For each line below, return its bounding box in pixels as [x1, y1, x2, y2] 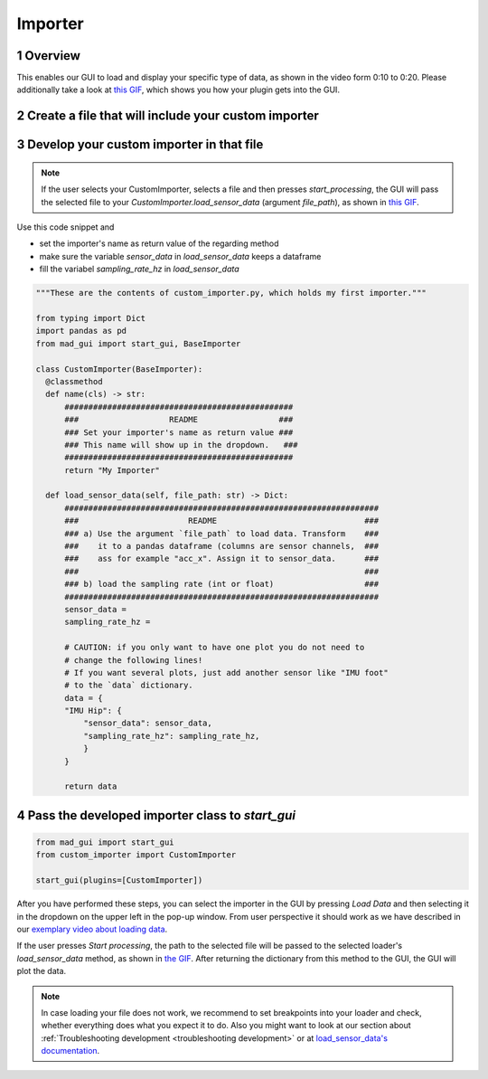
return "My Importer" [64, 465, 160, 475]
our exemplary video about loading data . [16, 923, 168, 934]
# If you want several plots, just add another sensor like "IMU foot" [64, 667, 389, 677]
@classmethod [45, 376, 103, 386]
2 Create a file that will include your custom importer [16, 109, 320, 124]
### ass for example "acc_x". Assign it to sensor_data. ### [64, 554, 380, 564]
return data [64, 781, 117, 791]
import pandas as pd [35, 326, 127, 336]
